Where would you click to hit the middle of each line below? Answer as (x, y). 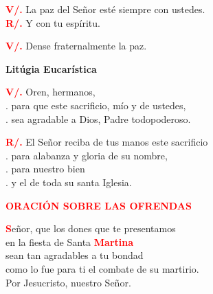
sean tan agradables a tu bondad (75, 255)
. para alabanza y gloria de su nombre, (87, 155)
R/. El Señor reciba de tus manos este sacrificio (107, 142)
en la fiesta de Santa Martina (70, 241)
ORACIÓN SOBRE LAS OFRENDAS (99, 205)
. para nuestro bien (45, 169)
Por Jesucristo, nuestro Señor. (68, 282)
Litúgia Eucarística (51, 68)
